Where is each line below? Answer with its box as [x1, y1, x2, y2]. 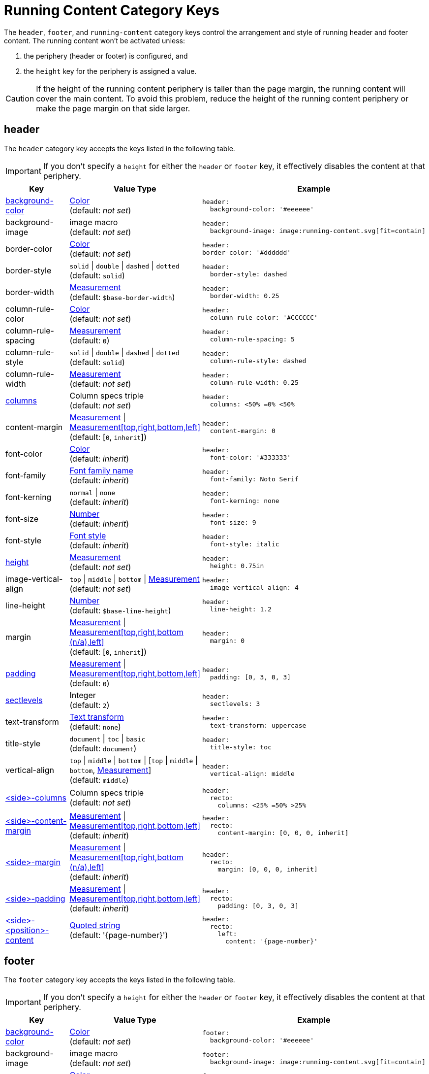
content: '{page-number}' [225, 937, 318, 945]
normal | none [69, 487, 116, 497]
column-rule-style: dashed [210, 357, 306, 365]
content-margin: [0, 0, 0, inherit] [217, 829, 349, 837]
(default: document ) [69, 743, 137, 753]
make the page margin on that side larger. [36, 103, 190, 113]
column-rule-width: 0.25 [210, 378, 299, 386]
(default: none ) [69, 721, 121, 732]
